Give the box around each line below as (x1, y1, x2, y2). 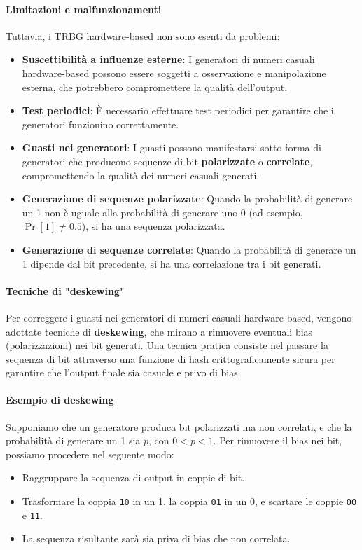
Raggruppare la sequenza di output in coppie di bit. (22, 470, 245, 485)
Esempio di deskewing (6, 392, 114, 407)
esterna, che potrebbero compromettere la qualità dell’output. (22, 79, 288, 94)
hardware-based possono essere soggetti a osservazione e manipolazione (22, 65, 326, 80)
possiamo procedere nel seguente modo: (6, 446, 174, 461)
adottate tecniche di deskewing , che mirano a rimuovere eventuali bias (6, 324, 313, 338)
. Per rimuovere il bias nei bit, (213, 433, 342, 448)
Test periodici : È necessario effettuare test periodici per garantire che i (22, 103, 334, 118)
